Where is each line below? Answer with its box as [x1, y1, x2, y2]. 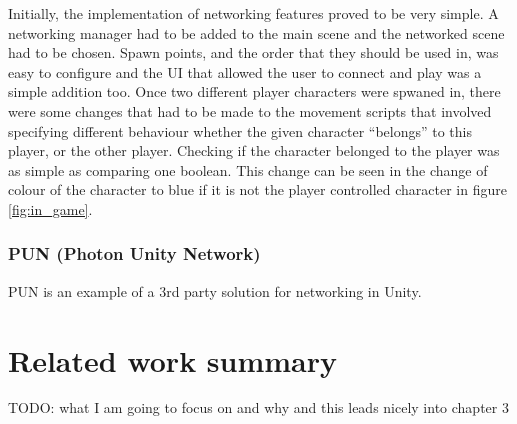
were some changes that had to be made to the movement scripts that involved [8, 100, 492, 121]
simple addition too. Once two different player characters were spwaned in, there [8, 81, 501, 102]
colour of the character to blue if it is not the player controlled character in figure [8, 179, 507, 200]
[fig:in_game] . [8, 198, 93, 219]
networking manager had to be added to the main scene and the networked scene [8, 22, 505, 43]
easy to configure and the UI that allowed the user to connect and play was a [8, 61, 482, 82]
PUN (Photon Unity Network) [8, 241, 261, 266]
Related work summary [8, 339, 338, 380]
